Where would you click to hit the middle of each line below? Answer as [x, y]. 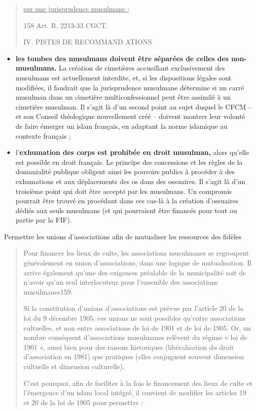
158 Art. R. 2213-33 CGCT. [66, 25]
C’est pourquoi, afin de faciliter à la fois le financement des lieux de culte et [138, 383]
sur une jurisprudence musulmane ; [76, 8]
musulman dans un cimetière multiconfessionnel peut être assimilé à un [123, 97]
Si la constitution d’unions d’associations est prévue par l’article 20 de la [133, 308]
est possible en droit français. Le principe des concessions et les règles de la [129, 162]
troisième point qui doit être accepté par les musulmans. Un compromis [124, 191]
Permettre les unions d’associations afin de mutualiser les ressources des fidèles [123, 236]
